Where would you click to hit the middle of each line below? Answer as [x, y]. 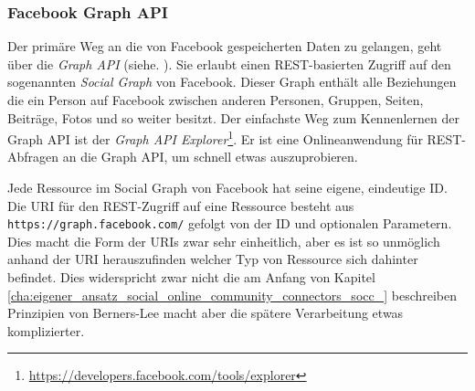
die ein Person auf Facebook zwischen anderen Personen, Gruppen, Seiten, [216, 100]
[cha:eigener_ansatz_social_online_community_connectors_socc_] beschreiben [232, 295]
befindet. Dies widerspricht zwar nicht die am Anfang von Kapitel [191, 277]
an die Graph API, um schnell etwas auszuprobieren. [210, 157]
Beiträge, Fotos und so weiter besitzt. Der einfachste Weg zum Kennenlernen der [233, 117]
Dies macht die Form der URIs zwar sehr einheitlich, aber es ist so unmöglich [224, 241]
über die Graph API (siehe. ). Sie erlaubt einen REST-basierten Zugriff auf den [229, 63]
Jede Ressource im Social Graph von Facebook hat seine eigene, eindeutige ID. [227, 188]
